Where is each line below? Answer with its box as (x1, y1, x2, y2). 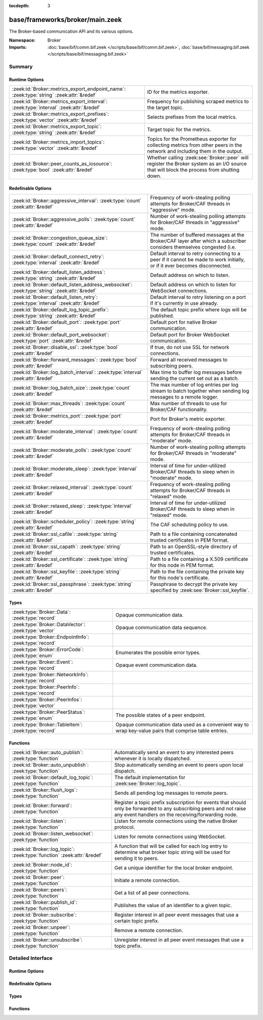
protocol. (114, 824, 135, 830)
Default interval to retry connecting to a (150, 250, 241, 257)
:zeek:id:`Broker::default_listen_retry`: (12, 294, 98, 300)
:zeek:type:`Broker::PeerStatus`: (12, 709, 85, 716)
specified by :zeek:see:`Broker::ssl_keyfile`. (150, 587, 250, 594)
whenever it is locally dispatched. (114, 755, 191, 762)
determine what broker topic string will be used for (114, 849, 231, 856)
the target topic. (147, 104, 184, 111)
